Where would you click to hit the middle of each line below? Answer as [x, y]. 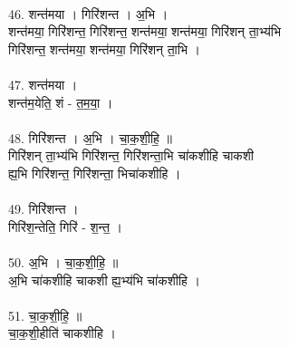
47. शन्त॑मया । [43, 84]
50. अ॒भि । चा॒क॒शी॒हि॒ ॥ [63, 261]
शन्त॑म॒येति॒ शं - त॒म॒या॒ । [61, 102]
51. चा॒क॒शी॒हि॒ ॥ [45, 315]
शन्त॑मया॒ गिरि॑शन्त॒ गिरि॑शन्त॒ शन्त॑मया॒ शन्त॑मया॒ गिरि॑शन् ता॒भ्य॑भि [145, 31]
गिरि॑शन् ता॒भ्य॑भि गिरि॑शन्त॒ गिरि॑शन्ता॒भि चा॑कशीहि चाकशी [131, 155]
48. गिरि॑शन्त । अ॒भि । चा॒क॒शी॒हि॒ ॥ [91, 137]
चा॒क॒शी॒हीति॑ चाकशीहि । [62, 333]
